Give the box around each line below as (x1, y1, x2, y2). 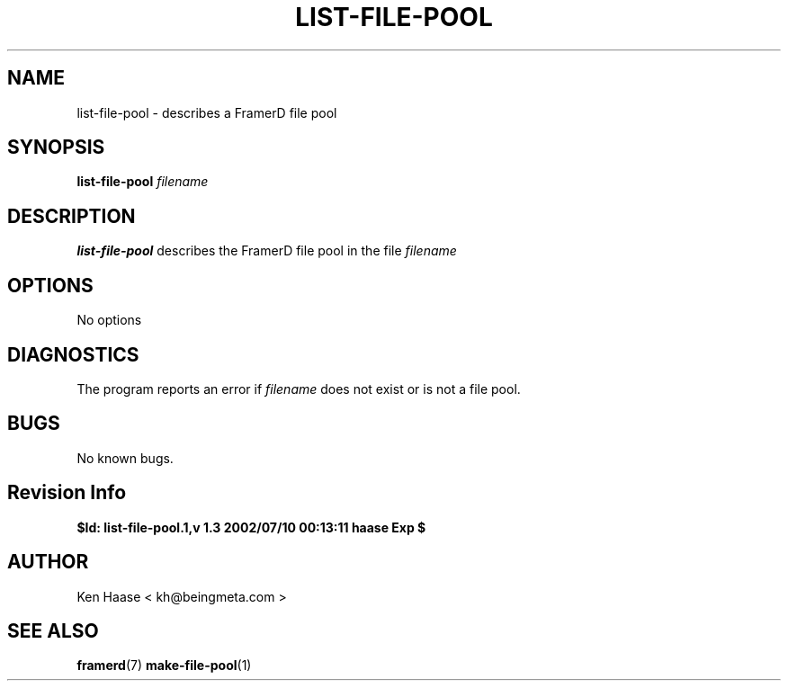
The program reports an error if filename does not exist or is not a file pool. (76, 380, 521, 397)
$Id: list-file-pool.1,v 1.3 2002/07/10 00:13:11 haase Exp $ (76, 519, 426, 535)
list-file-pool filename (76, 174, 209, 190)
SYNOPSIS (7, 136, 105, 159)
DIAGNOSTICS (7, 343, 139, 366)
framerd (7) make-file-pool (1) (76, 657, 252, 674)
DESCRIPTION (7, 204, 136, 228)
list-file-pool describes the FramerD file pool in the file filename (76, 243, 457, 259)
